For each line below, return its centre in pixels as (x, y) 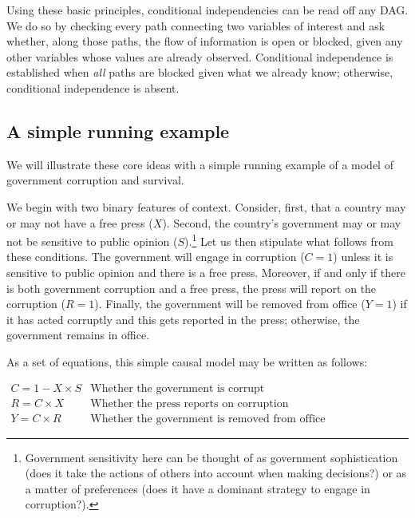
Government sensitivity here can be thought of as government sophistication (211, 457)
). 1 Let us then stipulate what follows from (289, 240)
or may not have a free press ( (80, 222)
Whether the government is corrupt (178, 388)
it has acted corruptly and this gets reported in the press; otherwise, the (183, 319)
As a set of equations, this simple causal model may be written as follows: (187, 361)
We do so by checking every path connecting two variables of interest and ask (196, 25)
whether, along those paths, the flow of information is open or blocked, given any (205, 41)
